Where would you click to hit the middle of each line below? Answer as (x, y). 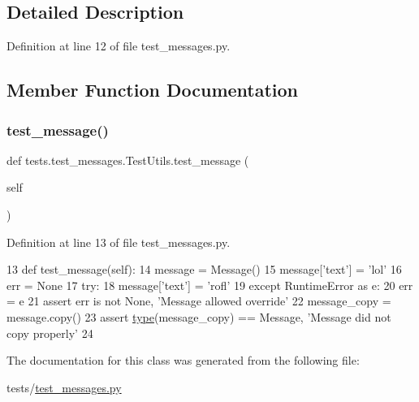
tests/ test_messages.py (64, 387)
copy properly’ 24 (50, 333)
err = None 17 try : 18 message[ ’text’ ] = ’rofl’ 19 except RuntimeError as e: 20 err (210, 285)
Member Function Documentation (153, 90)
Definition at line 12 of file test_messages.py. (119, 46)
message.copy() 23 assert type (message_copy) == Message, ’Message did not (199, 316)
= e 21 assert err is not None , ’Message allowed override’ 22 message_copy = (199, 301)
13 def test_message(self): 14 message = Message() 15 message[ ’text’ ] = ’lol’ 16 (204, 269)
